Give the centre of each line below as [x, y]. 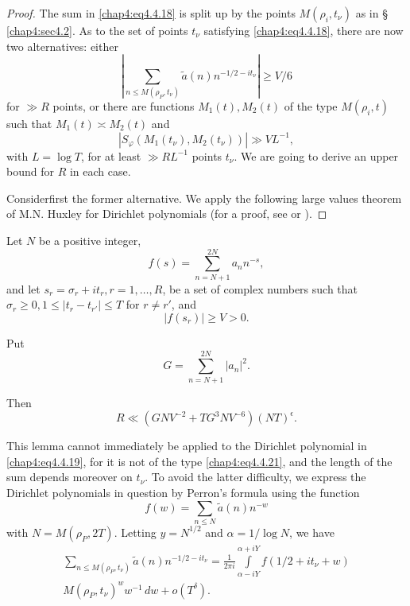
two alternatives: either [62, 46]
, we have [312, 532]
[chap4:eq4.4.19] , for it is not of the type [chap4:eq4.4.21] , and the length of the [199, 461]
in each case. [100, 171]
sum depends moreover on [70, 477]
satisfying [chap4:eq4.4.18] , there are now [304, 30]
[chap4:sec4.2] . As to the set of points [97, 30]
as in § [371, 13]
